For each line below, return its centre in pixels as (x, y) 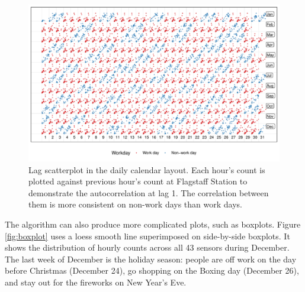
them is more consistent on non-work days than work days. (135, 204)
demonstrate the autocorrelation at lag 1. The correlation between (149, 192)
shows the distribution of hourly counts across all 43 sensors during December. (147, 247)
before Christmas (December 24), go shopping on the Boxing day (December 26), (152, 270)
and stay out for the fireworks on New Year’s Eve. (96, 282)
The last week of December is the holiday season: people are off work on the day (151, 259)
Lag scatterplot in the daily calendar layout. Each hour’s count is (147, 169)
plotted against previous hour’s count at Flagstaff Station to (138, 181)
